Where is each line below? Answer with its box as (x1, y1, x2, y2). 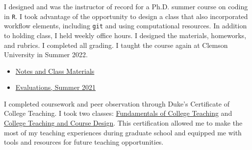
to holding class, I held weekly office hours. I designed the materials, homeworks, (4, 30, 247, 40)
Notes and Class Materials (15, 65, 95, 76)
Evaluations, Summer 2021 (15, 82, 96, 92)
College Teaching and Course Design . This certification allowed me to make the (4, 118, 243, 128)
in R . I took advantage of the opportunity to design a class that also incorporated (4, 11, 248, 21)
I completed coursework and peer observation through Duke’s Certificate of (4, 98, 229, 108)
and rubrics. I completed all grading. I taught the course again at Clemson (4, 40, 228, 50)
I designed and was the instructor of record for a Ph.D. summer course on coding (4, 1, 248, 11)
